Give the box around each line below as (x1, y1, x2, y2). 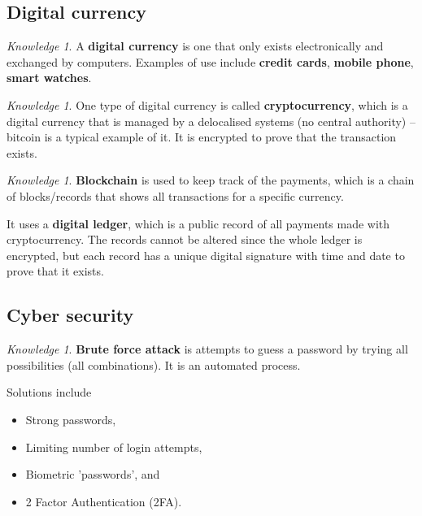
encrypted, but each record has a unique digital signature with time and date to (7, 246, 405, 263)
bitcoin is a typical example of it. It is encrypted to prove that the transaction (7, 128, 397, 145)
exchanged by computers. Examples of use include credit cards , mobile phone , (7, 53, 414, 70)
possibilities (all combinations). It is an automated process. (7, 356, 301, 373)
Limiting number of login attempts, (25, 438, 202, 455)
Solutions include (7, 384, 92, 401)
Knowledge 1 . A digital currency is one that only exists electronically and (7, 37, 384, 54)
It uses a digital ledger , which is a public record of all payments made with (7, 215, 390, 232)
